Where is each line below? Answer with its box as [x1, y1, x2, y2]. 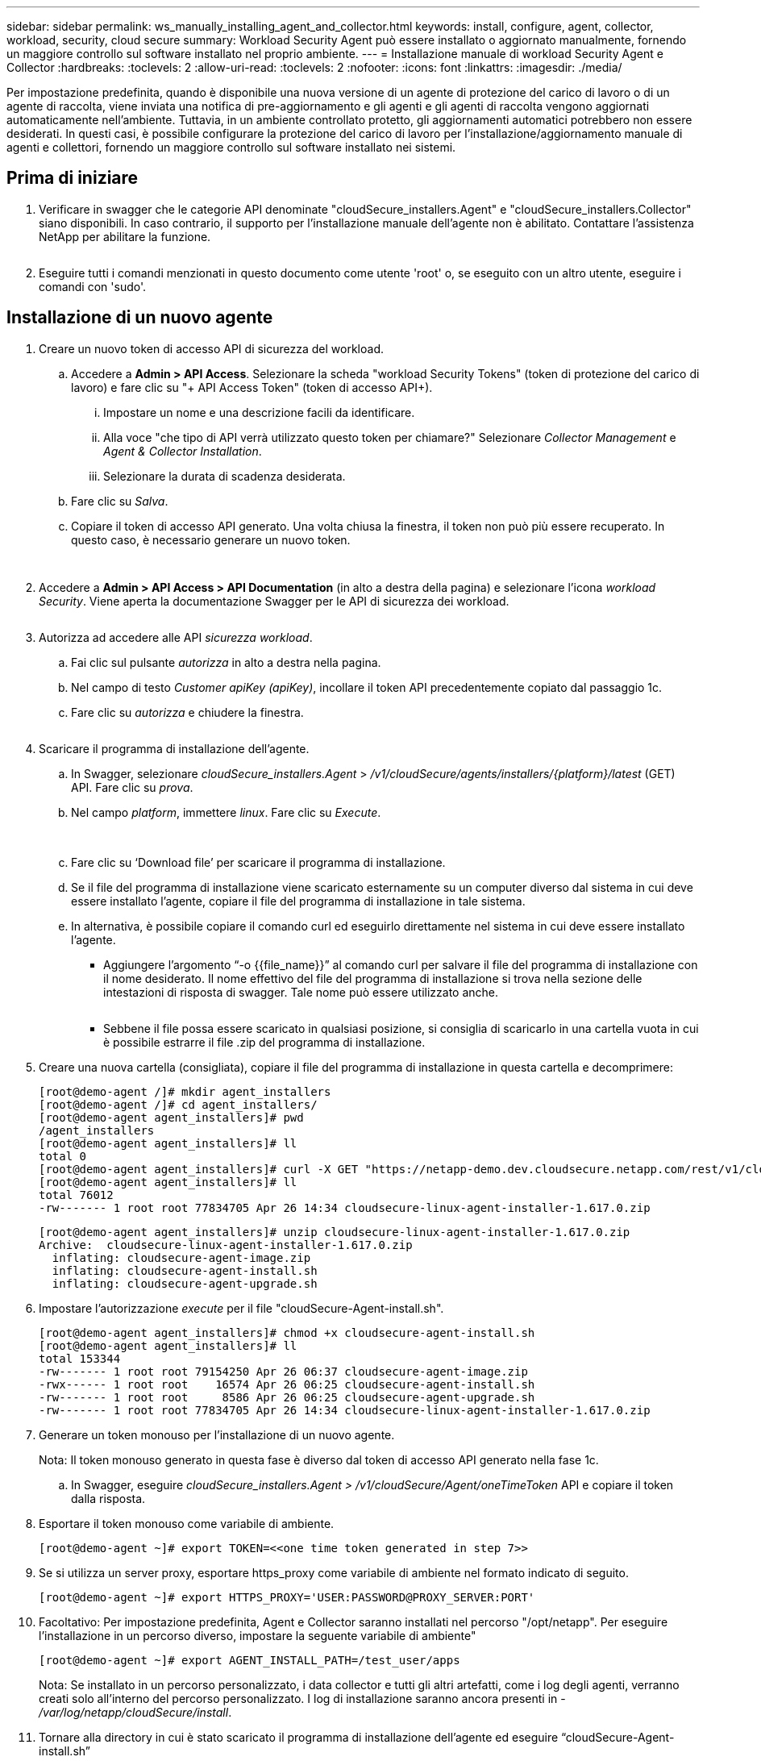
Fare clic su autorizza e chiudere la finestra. [71, 705, 304, 719]
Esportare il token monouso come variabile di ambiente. [39, 1516, 335, 1530]
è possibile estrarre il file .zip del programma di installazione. [103, 1035, 426, 1049]
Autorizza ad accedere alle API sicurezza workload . [39, 630, 313, 644]
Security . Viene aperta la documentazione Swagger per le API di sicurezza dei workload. [39, 593, 509, 608]
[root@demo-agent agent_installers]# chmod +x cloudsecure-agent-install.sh [39, 1326, 535, 1339]
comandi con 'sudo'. [39, 279, 146, 293]
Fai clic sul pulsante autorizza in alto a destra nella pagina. [71, 655, 381, 669]
